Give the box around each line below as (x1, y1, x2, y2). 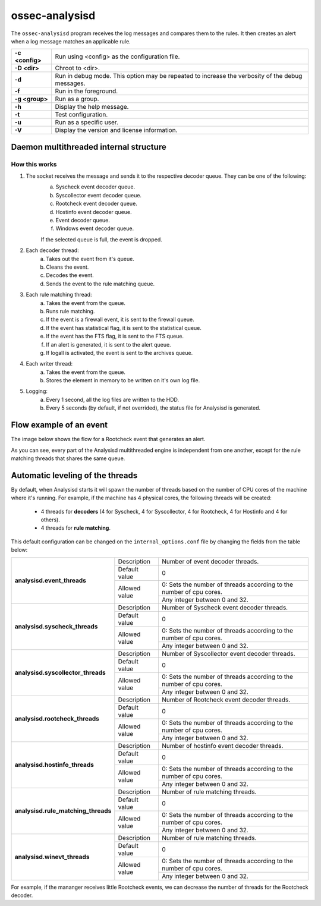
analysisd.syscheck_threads (14, 622, 98, 631)
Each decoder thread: (26, 247, 80, 254)
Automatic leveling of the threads (11, 470, 138, 480)
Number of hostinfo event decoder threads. (161, 741, 284, 750)
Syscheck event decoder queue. (55, 183, 136, 190)
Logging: (26, 388, 48, 395)
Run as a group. (55, 95, 99, 103)
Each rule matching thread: (26, 291, 92, 298)
